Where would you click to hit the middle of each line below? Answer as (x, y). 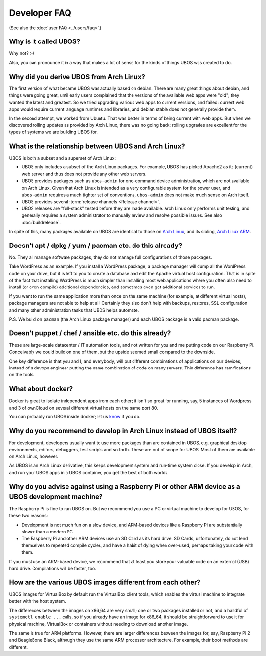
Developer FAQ (40, 13)
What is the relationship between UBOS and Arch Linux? (97, 146)
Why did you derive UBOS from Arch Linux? (77, 77)
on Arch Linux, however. (34, 456)
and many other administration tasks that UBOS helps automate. (74, 310)
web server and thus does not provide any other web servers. (84, 174)
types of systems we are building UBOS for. (53, 132)
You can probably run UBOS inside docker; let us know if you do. (75, 417)
